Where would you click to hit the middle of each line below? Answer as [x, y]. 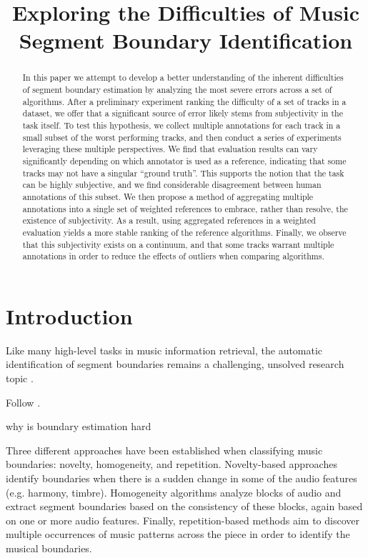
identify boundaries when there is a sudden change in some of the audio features [181, 478]
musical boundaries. [49, 548]
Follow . [23, 402]
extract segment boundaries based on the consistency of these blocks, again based [184, 506]
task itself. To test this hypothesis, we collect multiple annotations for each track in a [181, 125]
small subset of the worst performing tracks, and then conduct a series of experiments [182, 137]
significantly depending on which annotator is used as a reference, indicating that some [184, 160]
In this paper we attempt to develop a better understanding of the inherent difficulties [183, 78]
